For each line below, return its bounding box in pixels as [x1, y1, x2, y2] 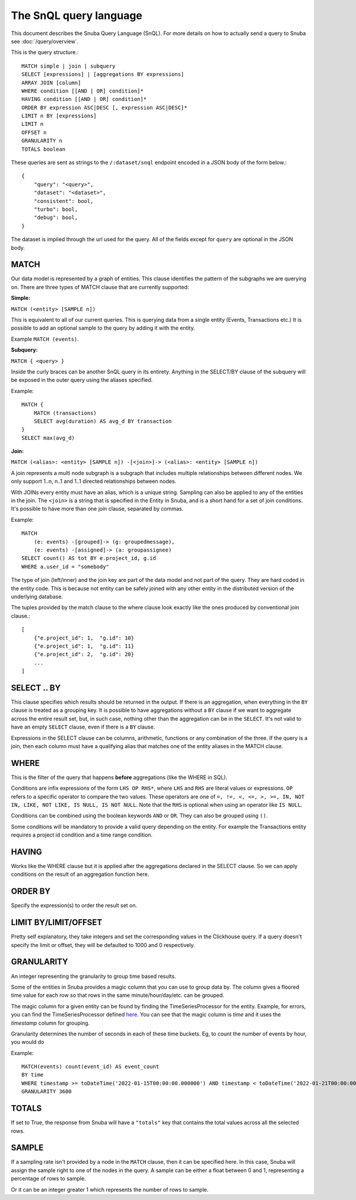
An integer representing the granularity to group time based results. [11, 973, 176, 980]
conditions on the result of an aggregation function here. [11, 870, 150, 878]
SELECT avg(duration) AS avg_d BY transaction [33, 417, 172, 425]
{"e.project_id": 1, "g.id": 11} [33, 642, 135, 650]
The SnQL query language [11, 9, 142, 22]
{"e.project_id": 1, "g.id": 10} [33, 634, 135, 641]
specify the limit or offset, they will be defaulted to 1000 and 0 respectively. [11, 941, 195, 948]
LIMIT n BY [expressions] [21, 113, 97, 119]
